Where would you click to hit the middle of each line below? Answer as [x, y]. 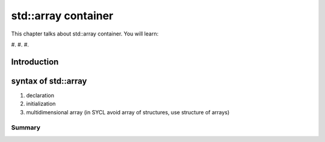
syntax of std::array [49, 81]
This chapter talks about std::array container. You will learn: [85, 34]
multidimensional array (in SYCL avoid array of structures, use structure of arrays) [128, 112]
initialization [41, 104]
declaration [40, 95]
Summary [26, 128]
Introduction [35, 62]
